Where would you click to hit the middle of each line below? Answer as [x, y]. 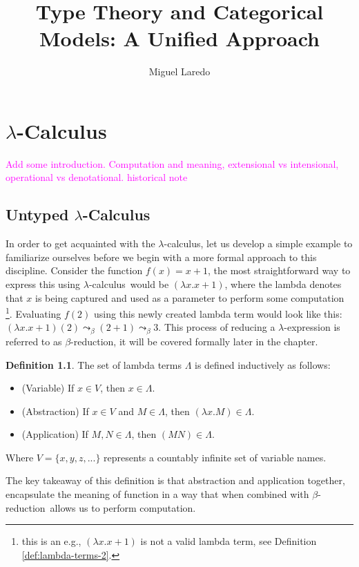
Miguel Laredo [179, 71]
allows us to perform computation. [123, 507]
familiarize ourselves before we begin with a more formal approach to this [161, 257]
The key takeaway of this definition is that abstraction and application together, [175, 480]
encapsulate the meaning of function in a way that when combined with [157, 494]
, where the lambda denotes [283, 284]
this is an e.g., [51, 541]
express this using [43, 284]
